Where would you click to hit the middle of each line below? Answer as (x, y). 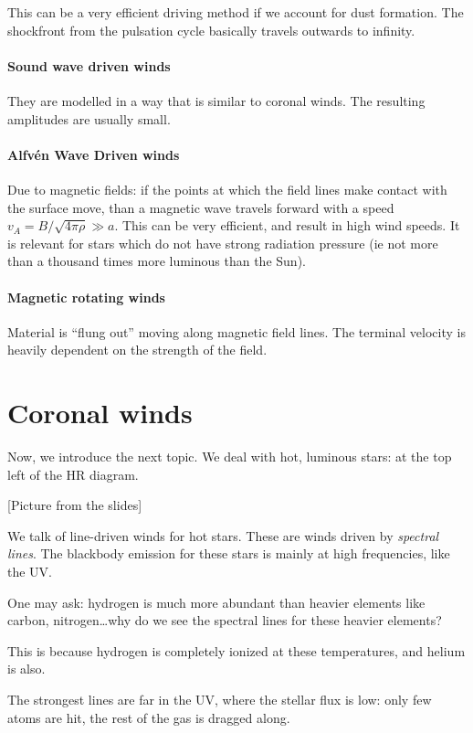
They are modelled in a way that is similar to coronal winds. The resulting (216, 100)
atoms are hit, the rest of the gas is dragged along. (149, 717)
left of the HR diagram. (73, 474)
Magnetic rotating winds (86, 297)
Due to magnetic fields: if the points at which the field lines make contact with (227, 189)
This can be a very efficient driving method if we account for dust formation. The (236, 12)
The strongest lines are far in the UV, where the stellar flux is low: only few (220, 699)
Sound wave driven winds (89, 65)
